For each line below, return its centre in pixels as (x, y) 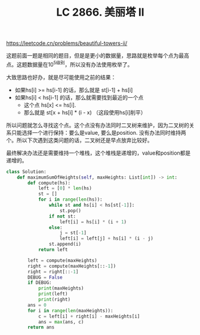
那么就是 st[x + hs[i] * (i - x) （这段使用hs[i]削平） (85, 112)
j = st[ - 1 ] (73, 233)
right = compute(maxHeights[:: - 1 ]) (72, 266)
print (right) (54, 300)
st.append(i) (65, 244)
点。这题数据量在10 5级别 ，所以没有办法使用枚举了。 (70, 64)
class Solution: (26, 171)
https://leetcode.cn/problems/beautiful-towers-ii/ (67, 43)
